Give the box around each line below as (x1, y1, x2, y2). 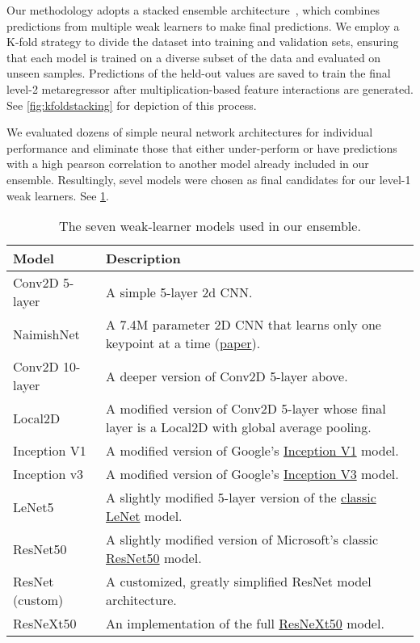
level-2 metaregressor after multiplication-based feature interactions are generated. (6, 80, 414, 97)
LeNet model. (106, 506, 183, 526)
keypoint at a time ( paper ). (106, 334, 261, 353)
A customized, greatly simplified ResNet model (106, 572, 372, 591)
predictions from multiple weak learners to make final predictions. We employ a (6, 17, 400, 34)
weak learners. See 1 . (6, 187, 109, 204)
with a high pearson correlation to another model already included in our (6, 155, 369, 172)
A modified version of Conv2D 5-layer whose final (106, 399, 386, 418)
